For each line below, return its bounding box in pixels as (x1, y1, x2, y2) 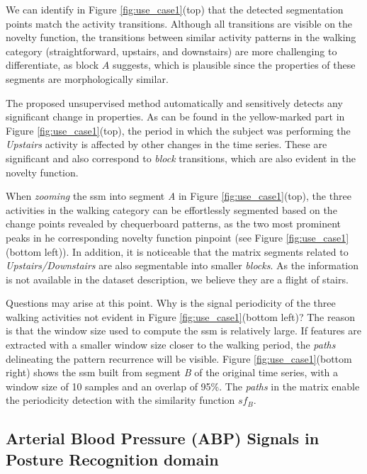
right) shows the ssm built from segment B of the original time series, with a (6, 365, 339, 380)
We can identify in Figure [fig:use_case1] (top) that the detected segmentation (6, 2, 344, 16)
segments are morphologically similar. (6, 71, 169, 86)
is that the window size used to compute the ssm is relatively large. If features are (6, 323, 361, 338)
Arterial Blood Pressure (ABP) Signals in (6, 427, 320, 449)
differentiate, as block (6, 57, 99, 72)
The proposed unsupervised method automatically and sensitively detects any (6, 95, 343, 110)
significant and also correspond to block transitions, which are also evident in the (6, 150, 356, 165)
